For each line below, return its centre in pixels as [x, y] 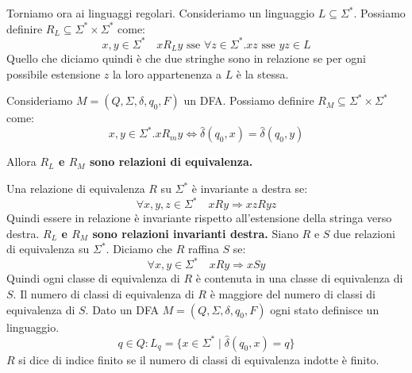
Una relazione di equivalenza [76, 188]
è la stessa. [262, 73]
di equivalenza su [48, 249]
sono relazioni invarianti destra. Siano [195, 233]
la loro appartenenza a [167, 73]
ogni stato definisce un [325, 309]
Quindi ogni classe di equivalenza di [93, 278]
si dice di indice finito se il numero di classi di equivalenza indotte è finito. [199, 359]
